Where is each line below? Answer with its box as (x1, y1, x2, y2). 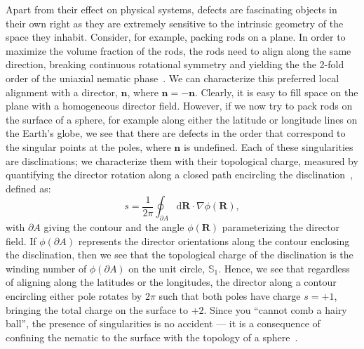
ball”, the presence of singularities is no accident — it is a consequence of (6, 316, 321, 331)
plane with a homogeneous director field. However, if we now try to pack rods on (6, 98, 353, 113)
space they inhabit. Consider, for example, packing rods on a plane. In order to (6, 29, 346, 44)
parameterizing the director (222, 220, 340, 235)
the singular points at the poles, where (6, 139, 171, 154)
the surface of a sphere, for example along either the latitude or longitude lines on (6, 112, 358, 126)
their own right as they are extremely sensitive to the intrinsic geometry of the (6, 15, 344, 30)
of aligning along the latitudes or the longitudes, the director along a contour (6, 275, 337, 289)
